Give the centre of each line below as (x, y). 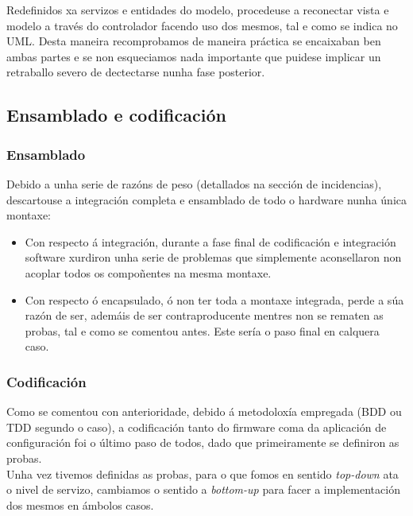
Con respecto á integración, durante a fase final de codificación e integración (210, 241)
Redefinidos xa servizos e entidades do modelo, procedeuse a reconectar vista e (198, 10)
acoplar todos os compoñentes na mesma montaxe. (148, 272)
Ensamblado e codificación (116, 115)
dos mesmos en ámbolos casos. (80, 504)
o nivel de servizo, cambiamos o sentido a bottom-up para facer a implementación (203, 489)
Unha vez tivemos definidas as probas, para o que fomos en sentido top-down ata (203, 473)
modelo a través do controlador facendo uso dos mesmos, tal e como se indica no (202, 25)
